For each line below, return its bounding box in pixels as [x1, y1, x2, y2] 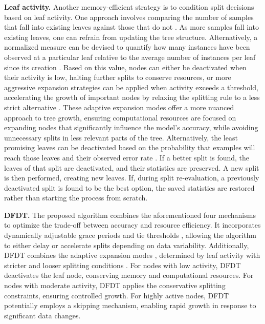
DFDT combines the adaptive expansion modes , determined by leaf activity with [4, 250, 260, 260]
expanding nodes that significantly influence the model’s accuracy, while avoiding [4, 122, 258, 133]
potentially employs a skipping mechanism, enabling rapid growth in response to [4, 300, 256, 311]
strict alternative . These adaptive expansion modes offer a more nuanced [4, 102, 234, 112]
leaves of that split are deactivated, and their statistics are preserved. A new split [4, 162, 259, 173]
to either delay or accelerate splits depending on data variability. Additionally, [4, 239, 249, 250]
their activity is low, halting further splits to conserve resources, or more [4, 72, 231, 83]
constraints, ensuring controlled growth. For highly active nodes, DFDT [4, 290, 229, 300]
